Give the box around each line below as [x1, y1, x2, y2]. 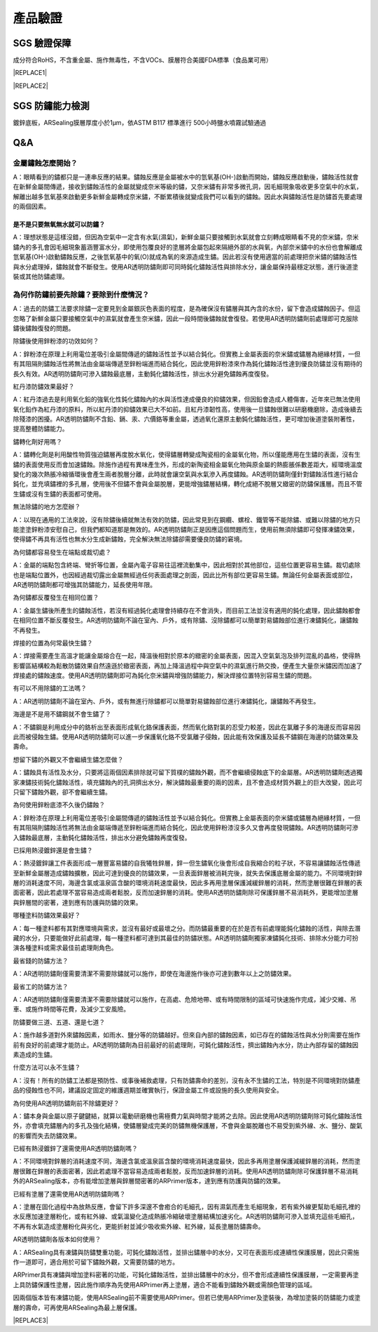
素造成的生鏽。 [13, 1050, 56, 1058]
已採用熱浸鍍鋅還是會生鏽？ [13, 846, 93, 854]
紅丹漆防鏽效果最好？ [13, 382, 75, 391]
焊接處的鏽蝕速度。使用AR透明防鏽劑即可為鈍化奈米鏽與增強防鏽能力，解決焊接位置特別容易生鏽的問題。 [13, 671, 316, 680]
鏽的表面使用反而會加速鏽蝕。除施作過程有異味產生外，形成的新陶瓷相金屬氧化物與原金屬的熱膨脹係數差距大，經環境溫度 [13, 460, 363, 469]
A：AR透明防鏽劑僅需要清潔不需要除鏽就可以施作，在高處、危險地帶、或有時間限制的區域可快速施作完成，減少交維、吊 [13, 995, 357, 1003]
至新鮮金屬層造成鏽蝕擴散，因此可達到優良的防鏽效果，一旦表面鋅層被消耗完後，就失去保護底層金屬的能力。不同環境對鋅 [13, 868, 363, 877]
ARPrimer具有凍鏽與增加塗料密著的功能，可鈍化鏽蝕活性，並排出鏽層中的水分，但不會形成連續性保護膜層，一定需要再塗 [13, 1270, 360, 1279]
